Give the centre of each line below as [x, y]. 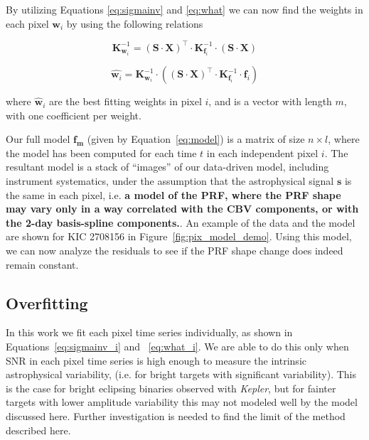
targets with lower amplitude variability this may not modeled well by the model [182, 402]
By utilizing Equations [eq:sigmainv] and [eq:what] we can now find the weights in [184, 9]
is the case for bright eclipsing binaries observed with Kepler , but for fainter [171, 388]
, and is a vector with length [270, 101]
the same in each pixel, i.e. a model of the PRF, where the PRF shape [173, 194]
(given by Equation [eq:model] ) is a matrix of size [196, 139]
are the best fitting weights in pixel [125, 101]
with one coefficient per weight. [74, 115]
